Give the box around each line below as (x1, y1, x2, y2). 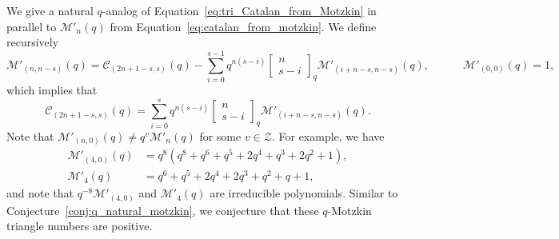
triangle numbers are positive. (6, 217, 153, 234)
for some (199, 127, 242, 144)
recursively (6, 34, 59, 50)
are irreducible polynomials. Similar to (210, 185, 398, 201)
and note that (6, 185, 74, 201)
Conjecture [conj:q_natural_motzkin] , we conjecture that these (6, 201, 319, 218)
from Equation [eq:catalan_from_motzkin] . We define (110, 18, 377, 34)
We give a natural (6, 2, 94, 18)
